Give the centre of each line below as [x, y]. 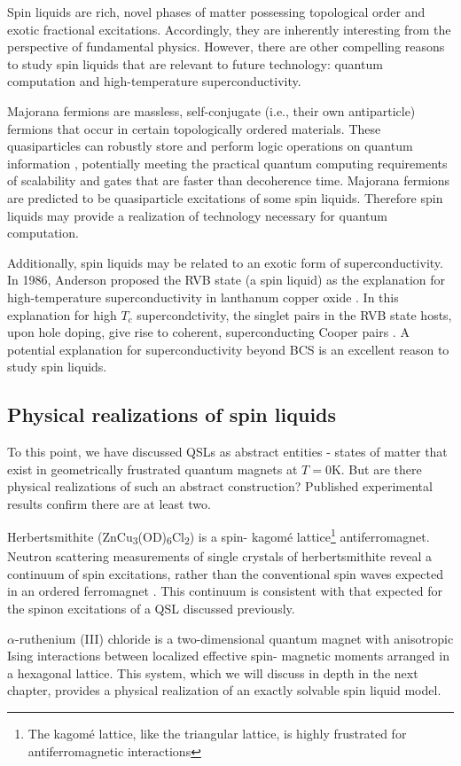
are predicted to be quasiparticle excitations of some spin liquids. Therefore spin [225, 197]
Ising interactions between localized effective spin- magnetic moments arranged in [228, 656]
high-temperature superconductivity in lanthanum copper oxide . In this [203, 297]
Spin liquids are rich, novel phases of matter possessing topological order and [216, 12]
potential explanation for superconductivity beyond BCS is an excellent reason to [228, 349]
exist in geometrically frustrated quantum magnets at [152, 469]
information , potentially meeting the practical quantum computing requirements [227, 163]
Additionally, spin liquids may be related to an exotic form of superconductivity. [225, 262]
